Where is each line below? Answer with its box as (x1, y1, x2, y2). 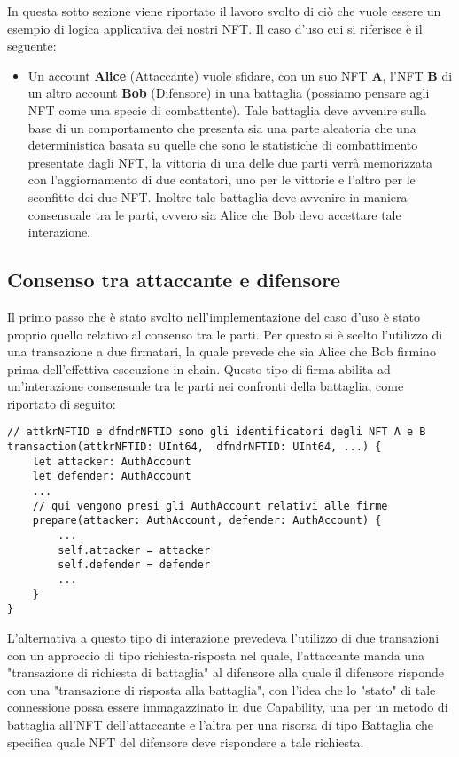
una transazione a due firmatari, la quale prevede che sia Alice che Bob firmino (7, 342, 436, 361)
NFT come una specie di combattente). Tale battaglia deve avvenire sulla (27, 100, 426, 119)
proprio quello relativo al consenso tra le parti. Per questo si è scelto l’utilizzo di (7, 324, 443, 343)
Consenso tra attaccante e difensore (7, 266, 341, 293)
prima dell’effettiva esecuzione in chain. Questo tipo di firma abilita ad (7, 359, 391, 378)
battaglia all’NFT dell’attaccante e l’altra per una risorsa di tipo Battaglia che (7, 714, 433, 733)
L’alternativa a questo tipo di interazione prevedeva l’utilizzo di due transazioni (7, 628, 440, 647)
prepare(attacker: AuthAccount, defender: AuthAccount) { (32, 514, 382, 527)
